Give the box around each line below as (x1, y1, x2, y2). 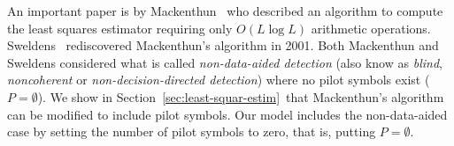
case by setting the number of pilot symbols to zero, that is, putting (7, 122, 376, 141)
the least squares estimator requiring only (7, 18, 233, 37)
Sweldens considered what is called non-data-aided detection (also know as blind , (7, 53, 442, 71)
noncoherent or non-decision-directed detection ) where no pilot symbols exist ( (7, 70, 430, 89)
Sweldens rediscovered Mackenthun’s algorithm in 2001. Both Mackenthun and (7, 36, 439, 55)
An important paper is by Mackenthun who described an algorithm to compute (7, 2, 443, 19)
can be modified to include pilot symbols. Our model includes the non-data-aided (7, 105, 448, 123)
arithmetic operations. (311, 18, 431, 37)
